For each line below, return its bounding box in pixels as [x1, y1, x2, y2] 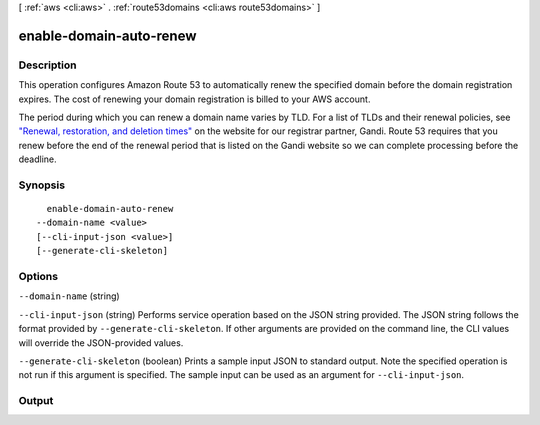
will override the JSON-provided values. [18, 336, 184, 349]
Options [18, 270, 59, 283]
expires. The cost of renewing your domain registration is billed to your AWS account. [18, 93, 371, 105]
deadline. [18, 153, 57, 165]
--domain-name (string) [18, 290, 120, 302]
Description [18, 58, 77, 72]
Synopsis [18, 178, 65, 192]
